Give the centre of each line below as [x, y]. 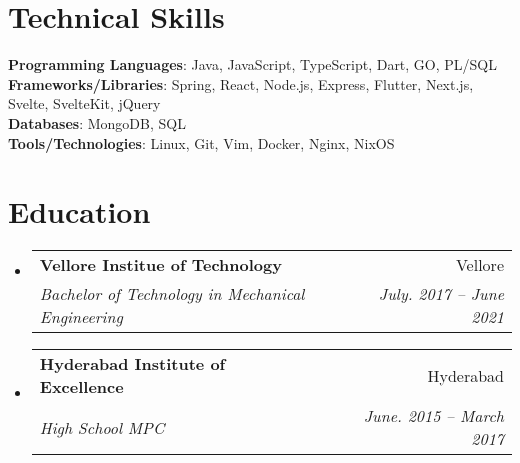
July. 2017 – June [441, 294]
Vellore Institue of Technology [160, 265]
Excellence [81, 387]
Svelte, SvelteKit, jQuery [84, 103]
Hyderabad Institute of [132, 364]
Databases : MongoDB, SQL [97, 122]
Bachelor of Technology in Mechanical [172, 294]
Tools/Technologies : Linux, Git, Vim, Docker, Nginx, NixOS [201, 142]
